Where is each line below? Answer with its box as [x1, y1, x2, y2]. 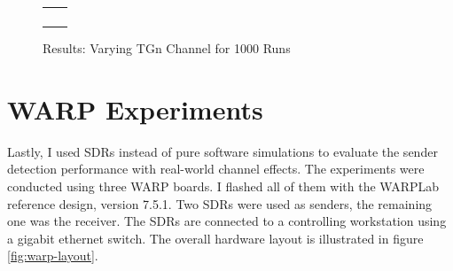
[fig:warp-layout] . [7, 246, 98, 265]
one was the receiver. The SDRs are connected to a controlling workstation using [7, 212, 447, 230]
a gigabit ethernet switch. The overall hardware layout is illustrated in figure [7, 228, 424, 247]
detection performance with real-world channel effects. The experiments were [7, 159, 425, 178]
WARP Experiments [7, 90, 263, 127]
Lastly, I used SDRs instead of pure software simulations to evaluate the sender [7, 142, 438, 160]
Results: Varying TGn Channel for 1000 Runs [43, 39, 291, 57]
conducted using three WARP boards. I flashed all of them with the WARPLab [7, 176, 440, 195]
